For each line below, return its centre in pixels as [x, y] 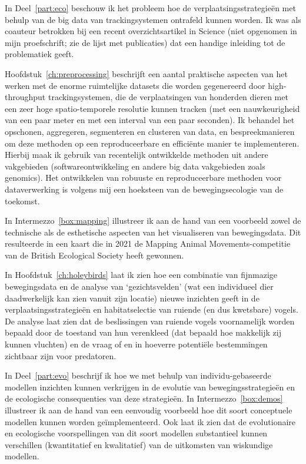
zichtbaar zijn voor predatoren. [61, 355]
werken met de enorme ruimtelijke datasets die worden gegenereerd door [135, 85]
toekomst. [22, 200]
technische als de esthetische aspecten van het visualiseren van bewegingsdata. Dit [153, 232]
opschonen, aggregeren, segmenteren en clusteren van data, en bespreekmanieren [150, 131]
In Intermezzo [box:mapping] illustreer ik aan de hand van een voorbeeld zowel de [153, 221]
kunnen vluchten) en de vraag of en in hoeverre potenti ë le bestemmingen [136, 344]
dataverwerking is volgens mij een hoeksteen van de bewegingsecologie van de [144, 189]
